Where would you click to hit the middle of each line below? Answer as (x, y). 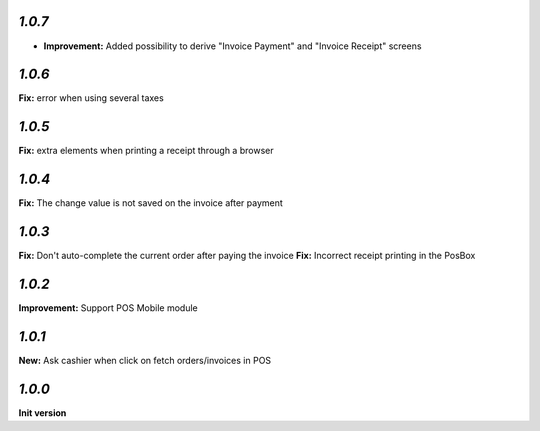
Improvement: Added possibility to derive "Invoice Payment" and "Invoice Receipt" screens (232, 46)
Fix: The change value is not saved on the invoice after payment (151, 203)
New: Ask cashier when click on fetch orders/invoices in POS (145, 360)
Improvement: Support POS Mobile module (108, 308)
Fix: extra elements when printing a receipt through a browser (146, 151)
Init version (42, 412)
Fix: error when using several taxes (91, 98)
